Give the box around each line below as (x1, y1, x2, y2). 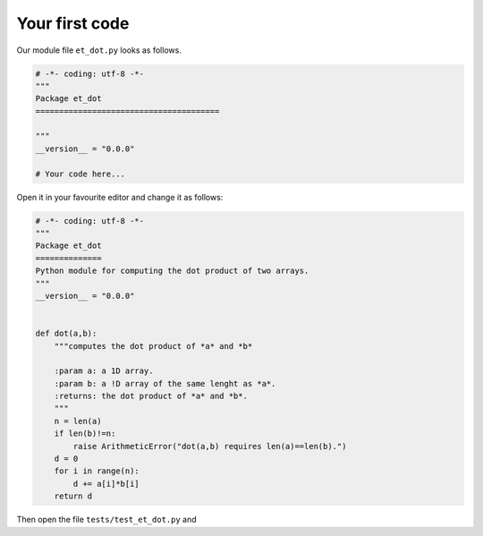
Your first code (16, 13, 130, 33)
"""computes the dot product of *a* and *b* (54, 341, 253, 351)
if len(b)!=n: (54, 429, 116, 438)
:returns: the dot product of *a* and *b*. (54, 391, 248, 402)
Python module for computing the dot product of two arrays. (35, 266, 309, 277)
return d (54, 491, 93, 501)
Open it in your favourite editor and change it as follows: (16, 191, 224, 202)
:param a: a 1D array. (54, 366, 154, 376)
